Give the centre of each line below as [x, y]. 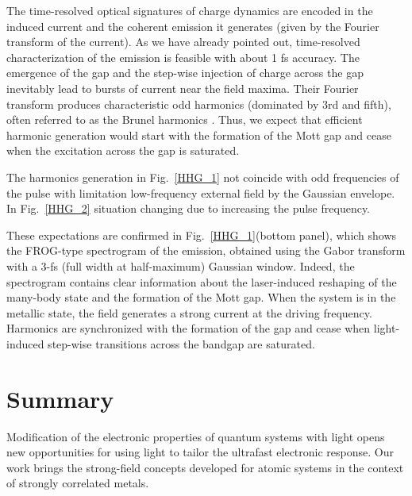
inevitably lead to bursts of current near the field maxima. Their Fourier [183, 88]
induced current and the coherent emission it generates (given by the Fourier [193, 26]
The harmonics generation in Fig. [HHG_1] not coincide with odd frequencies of [203, 177]
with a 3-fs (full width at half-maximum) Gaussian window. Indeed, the [181, 265]
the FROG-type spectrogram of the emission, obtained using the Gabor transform [206, 250]
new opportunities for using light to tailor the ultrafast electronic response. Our [200, 452]
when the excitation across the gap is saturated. [123, 150]
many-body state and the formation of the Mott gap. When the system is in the [201, 297]
